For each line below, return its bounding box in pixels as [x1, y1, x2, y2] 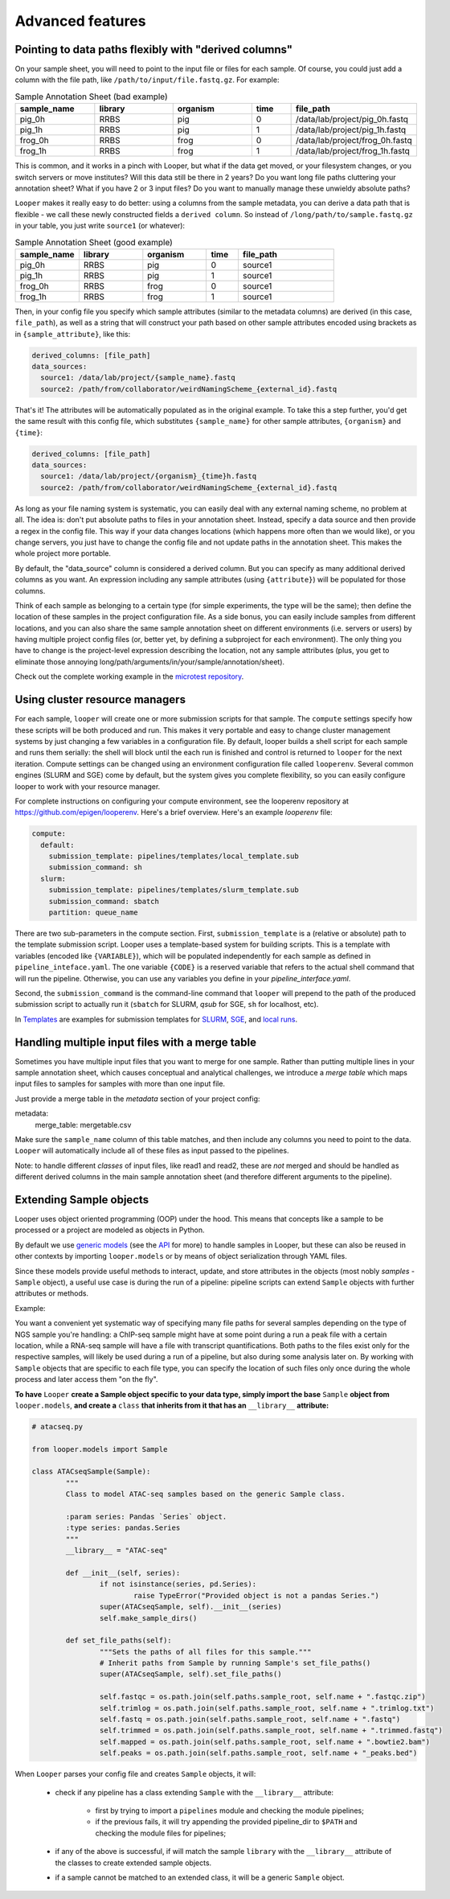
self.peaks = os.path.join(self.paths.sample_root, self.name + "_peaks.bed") [99, 1749, 418, 1757]
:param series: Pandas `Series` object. [65, 1512, 227, 1522]
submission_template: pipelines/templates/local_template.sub [48, 852, 299, 861]
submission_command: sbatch [48, 897, 160, 906]
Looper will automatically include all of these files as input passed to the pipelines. [14, 1146, 289, 1156]
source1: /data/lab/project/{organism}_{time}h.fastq [40, 471, 257, 481]
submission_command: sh [48, 863, 142, 872]
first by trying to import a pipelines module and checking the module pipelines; [95, 1806, 365, 1815]
